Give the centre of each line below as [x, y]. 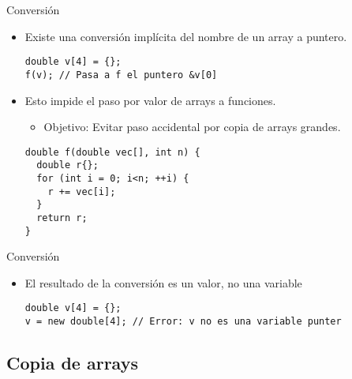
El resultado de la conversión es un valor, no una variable [163, 282]
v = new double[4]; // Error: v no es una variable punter [183, 322]
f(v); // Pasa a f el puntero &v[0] [121, 75]
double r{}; [67, 165]
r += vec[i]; [82, 191]
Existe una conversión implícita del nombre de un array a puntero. [186, 36]
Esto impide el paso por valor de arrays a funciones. [150, 100]
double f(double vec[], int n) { [112, 152]
